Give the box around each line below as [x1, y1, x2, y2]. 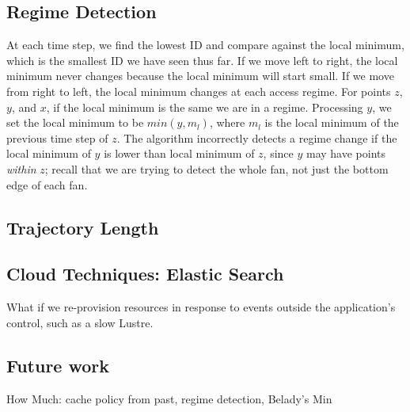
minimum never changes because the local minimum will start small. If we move [6, 67, 394, 84]
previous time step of [6, 129, 108, 146]
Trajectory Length [6, 215, 159, 239]
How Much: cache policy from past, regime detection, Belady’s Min [6, 390, 332, 406]
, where [209, 114, 245, 131]
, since [263, 145, 294, 162]
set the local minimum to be [6, 114, 144, 131]
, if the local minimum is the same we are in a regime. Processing [46, 98, 363, 115]
